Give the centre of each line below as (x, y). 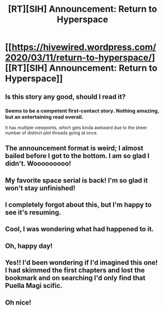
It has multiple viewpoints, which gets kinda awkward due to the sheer (76, 127)
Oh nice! (18, 302)
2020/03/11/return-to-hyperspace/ (79, 58)
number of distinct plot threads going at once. (52, 133)
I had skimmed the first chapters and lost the (75, 270)
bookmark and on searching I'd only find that (75, 278)
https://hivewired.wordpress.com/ (84, 47)
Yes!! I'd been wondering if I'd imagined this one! (82, 263)
